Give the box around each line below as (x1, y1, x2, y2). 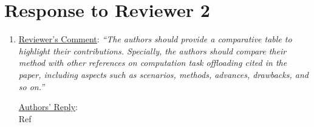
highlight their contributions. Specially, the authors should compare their (18, 44, 287, 57)
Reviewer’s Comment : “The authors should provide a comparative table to (18, 33, 292, 45)
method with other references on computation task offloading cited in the (18, 56, 287, 69)
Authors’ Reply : (18, 100, 78, 113)
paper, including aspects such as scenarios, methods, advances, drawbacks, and (18, 68, 309, 80)
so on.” (18, 80, 45, 93)
